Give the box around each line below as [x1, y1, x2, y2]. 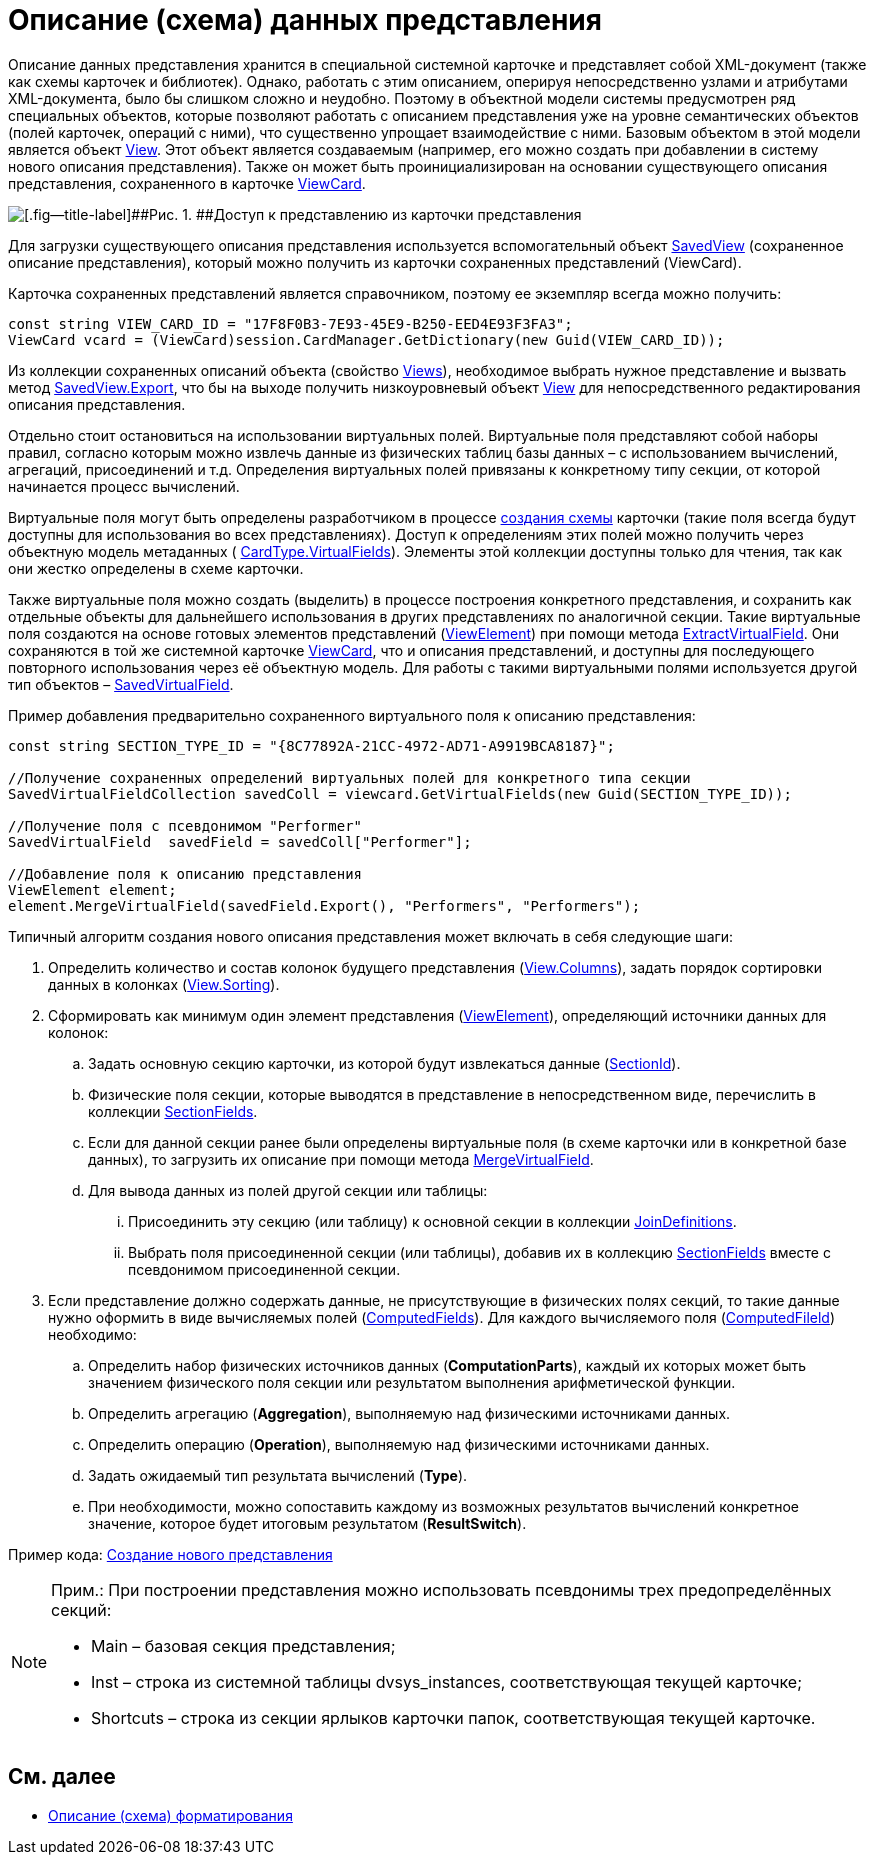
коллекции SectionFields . [88, 1102, 258, 1120]
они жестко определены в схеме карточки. [8, 559, 304, 577]
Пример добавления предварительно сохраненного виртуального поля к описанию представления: [8, 706, 696, 724]
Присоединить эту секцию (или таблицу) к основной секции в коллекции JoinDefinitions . [128, 1212, 737, 1230]
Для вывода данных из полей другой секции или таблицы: [88, 1181, 488, 1199]
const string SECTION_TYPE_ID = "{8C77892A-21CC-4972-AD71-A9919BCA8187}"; [8, 737, 615, 754]
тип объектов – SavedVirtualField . [8, 675, 234, 693]
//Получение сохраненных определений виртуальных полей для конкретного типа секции [8, 769, 691, 786]
